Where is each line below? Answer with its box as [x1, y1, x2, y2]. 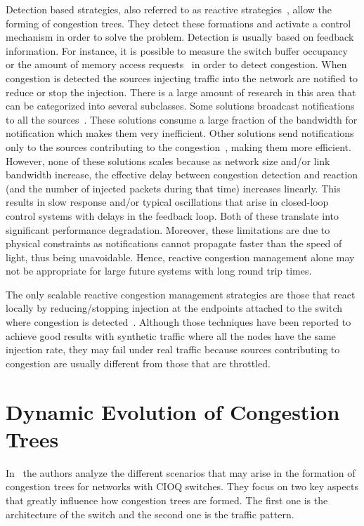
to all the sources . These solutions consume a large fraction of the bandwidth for [6, 112, 358, 126]
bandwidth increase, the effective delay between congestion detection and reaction [6, 167, 358, 182]
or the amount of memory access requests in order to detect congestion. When [6, 57, 347, 72]
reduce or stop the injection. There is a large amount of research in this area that [6, 84, 356, 99]
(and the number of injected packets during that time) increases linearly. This [6, 180, 341, 195]
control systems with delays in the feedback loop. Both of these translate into [6, 208, 339, 223]
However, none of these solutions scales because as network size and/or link [6, 153, 330, 168]
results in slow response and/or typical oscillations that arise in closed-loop [6, 195, 329, 209]
